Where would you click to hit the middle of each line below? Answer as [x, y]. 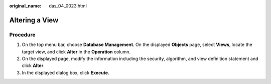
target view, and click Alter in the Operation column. [76, 51]
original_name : [25, 6]
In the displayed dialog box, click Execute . [65, 72]
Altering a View [34, 20]
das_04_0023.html [68, 6]
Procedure [22, 34]
